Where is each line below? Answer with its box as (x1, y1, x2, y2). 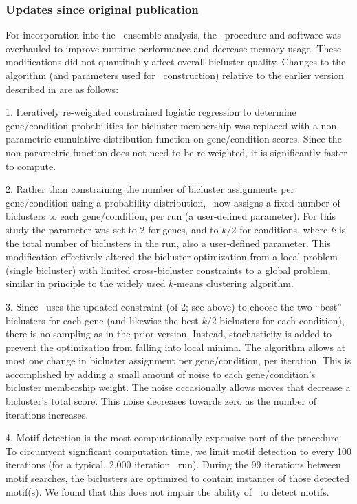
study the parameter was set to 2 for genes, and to (6, 222, 219, 236)
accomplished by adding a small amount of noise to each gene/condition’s (6, 366, 316, 381)
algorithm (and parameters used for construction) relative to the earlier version (6, 68, 344, 82)
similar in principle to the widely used (6, 276, 166, 291)
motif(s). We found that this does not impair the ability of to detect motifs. (6, 484, 329, 498)
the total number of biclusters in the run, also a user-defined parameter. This (6, 235, 331, 250)
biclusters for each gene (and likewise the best (6, 313, 199, 327)
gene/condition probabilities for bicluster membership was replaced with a (6, 118, 318, 132)
